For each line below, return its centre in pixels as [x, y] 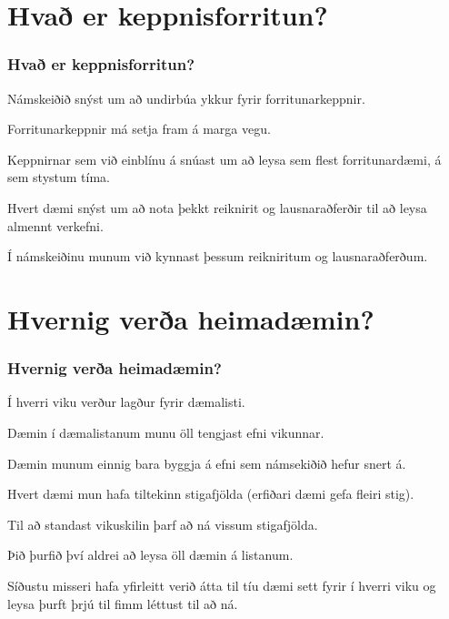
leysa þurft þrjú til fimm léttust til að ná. [123, 603]
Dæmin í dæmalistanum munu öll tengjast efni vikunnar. [166, 432]
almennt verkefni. [55, 225]
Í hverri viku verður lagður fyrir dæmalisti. [126, 402]
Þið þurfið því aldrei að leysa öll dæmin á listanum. [150, 555]
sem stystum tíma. [59, 177]
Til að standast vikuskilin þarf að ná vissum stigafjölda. [163, 524]
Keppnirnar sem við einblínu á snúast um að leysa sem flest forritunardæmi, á [224, 159]
